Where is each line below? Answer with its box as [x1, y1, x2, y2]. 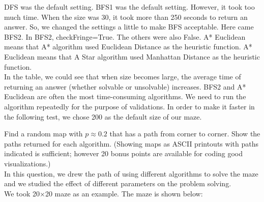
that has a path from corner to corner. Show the [109, 128, 260, 139]
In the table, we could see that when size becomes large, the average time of [4, 71, 241, 82]
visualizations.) [4, 158, 51, 168]
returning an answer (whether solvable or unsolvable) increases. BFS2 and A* [4, 81, 246, 92]
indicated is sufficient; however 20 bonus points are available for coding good [4, 148, 243, 159]
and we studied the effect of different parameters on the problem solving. [4, 178, 231, 189]
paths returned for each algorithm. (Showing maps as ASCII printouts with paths [4, 138, 258, 149]
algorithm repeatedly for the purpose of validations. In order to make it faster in [4, 101, 255, 111]
